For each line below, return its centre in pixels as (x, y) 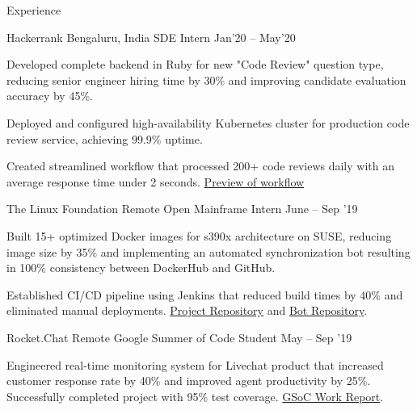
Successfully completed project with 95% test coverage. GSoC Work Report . (195, 396)
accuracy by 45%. (50, 96)
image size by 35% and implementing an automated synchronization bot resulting (208, 251)
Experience (34, 10)
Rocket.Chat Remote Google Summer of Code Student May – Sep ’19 (179, 337)
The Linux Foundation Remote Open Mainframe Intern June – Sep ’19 (182, 209)
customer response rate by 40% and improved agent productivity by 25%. (189, 381)
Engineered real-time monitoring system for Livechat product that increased (195, 364)
